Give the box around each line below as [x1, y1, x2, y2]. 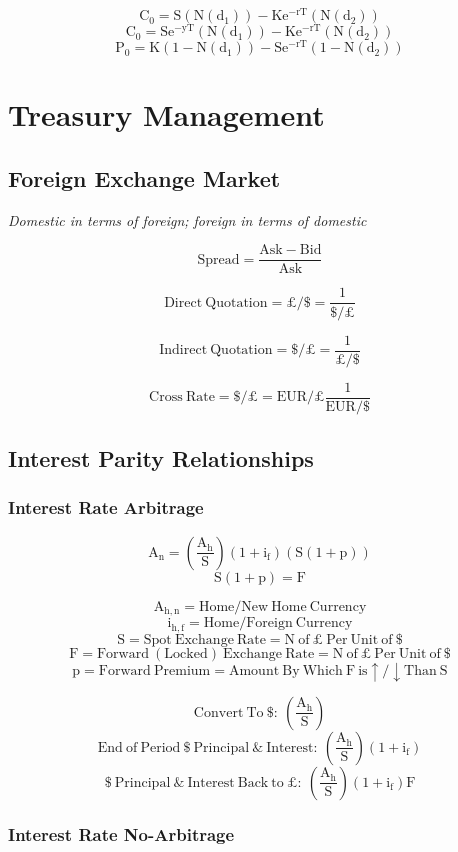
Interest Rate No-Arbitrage [8, 822, 235, 847]
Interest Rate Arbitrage [8, 495, 204, 520]
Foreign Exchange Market [8, 163, 281, 193]
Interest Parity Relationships [8, 443, 314, 474]
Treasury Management [8, 94, 325, 135]
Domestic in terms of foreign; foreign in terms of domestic [8, 209, 367, 230]
